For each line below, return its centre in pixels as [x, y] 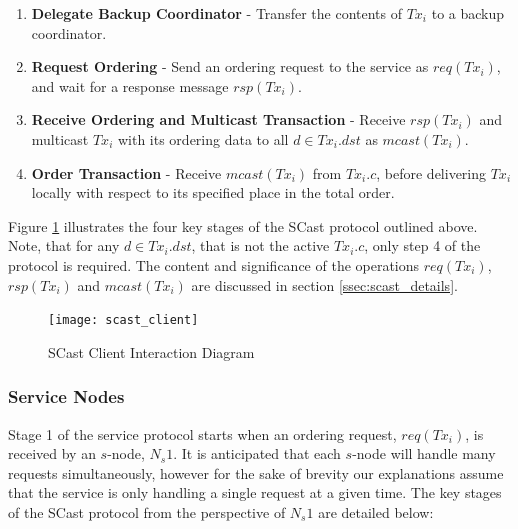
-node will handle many [424, 453]
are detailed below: [376, 511]
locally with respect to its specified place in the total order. [213, 192]
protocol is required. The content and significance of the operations [214, 264]
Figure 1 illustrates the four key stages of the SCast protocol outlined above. [243, 225]
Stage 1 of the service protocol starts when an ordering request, [202, 433]
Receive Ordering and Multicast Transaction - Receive [218, 119]
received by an [52, 453]
